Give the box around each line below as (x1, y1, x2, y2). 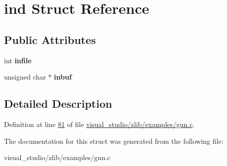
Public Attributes (4, 32, 96, 47)
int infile (4, 55, 32, 65)
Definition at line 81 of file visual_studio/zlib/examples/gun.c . (4, 119, 195, 129)
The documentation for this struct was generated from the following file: (4, 135, 224, 146)
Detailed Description (4, 96, 113, 111)
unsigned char (4, 72, 46, 82)
